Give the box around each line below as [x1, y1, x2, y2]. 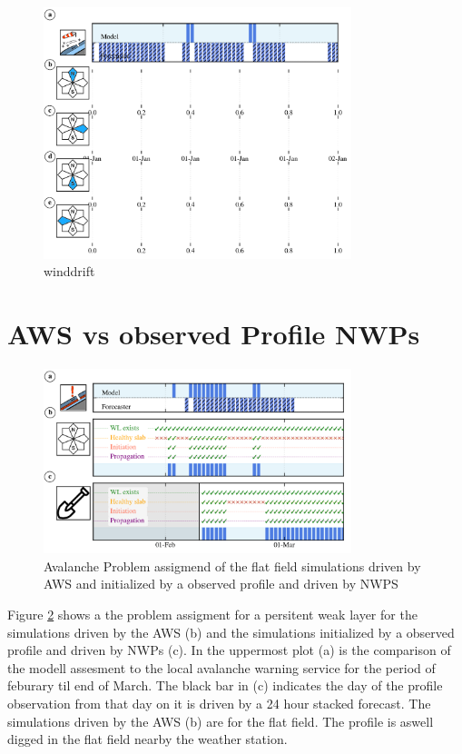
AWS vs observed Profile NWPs [7, 314, 420, 352]
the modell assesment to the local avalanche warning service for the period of [7, 658, 436, 677]
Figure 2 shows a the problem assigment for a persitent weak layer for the [7, 605, 418, 624]
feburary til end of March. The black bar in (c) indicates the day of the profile [7, 676, 443, 695]
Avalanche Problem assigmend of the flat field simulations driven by [44, 556, 421, 575]
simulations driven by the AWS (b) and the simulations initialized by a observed [7, 622, 455, 641]
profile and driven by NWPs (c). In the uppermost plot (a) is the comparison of [7, 640, 451, 660]
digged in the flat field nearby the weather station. [7, 729, 288, 749]
